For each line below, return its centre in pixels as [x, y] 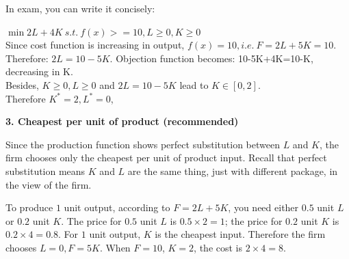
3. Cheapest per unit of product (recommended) [122, 121]
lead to [194, 84]
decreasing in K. [39, 71]
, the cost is [218, 247]
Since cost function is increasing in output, [95, 45]
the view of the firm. [49, 184]
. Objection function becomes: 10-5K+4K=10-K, [211, 58]
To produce [29, 207]
